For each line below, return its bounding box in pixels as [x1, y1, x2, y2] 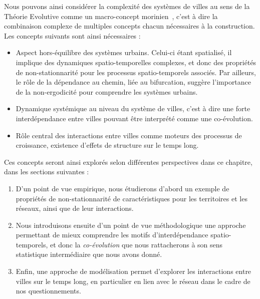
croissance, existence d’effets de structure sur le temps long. [16, 140, 199, 150]
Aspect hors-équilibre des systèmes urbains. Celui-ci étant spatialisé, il [16, 47, 232, 58]
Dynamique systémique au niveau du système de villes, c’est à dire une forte [16, 103, 250, 114]
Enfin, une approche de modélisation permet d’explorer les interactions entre [16, 266, 251, 276]
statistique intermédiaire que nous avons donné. [16, 249, 162, 259]
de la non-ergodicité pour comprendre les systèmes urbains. [16, 86, 198, 97]
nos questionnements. [16, 285, 81, 296]
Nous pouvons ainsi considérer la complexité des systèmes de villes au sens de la [4, 1, 250, 11]
